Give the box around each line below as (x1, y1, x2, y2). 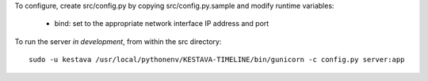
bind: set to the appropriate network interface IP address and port (54, 19, 269, 28)
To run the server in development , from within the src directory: (14, 36, 222, 46)
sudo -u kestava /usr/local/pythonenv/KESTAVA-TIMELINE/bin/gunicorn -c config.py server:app (29, 55, 405, 64)
